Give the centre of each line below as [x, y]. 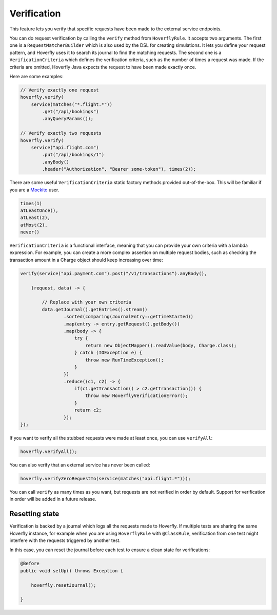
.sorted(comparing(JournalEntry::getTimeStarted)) [128, 317]
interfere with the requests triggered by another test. [65, 540]
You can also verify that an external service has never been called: [80, 465]
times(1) [31, 203]
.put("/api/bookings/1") [73, 155]
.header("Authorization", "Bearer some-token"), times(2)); [119, 169]
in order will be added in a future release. [53, 499]
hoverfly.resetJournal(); [64, 585]
